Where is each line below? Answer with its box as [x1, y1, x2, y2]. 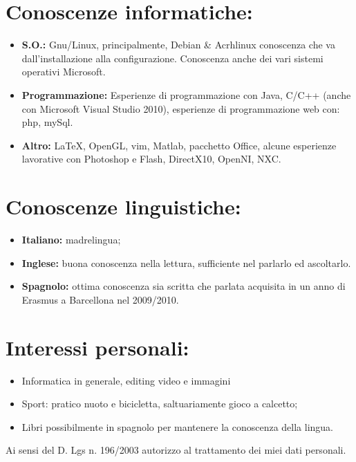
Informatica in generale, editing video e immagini [21, 373, 231, 387]
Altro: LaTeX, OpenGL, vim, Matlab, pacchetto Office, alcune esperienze [21, 138, 337, 152]
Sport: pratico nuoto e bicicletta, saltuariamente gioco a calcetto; [21, 396, 298, 411]
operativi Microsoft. [21, 64, 106, 79]
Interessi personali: [6, 333, 189, 361]
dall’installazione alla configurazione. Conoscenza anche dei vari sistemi [21, 50, 324, 65]
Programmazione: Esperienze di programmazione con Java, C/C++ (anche [21, 87, 351, 102]
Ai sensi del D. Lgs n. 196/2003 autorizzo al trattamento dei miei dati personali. [6, 443, 346, 457]
